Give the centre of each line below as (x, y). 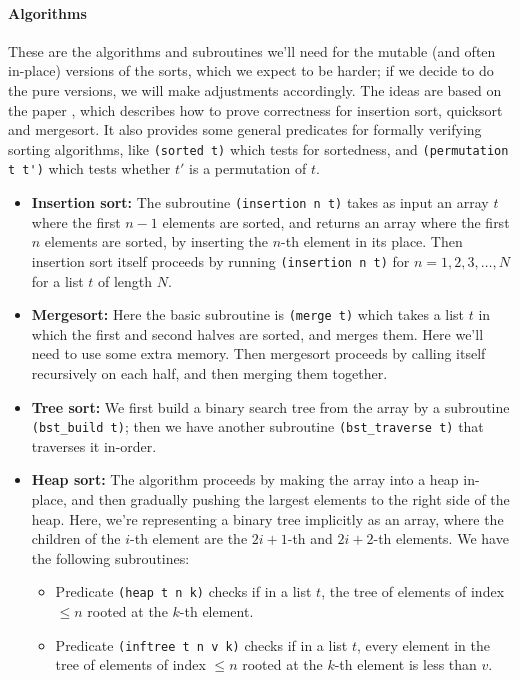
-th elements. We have (441, 538)
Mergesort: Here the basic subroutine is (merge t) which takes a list (248, 314)
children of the (76, 538)
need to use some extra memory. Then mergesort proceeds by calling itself (258, 353)
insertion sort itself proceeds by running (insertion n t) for (220, 260)
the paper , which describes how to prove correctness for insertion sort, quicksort (255, 109)
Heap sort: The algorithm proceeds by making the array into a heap (245, 479)
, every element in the (423, 644)
